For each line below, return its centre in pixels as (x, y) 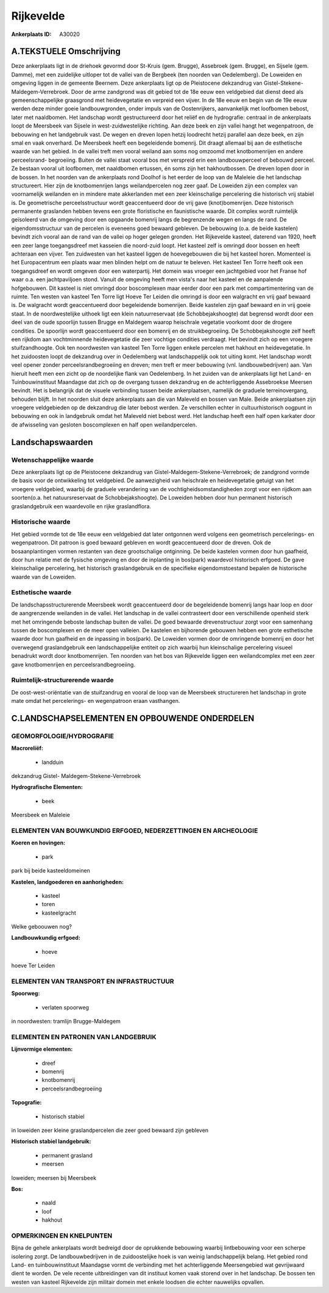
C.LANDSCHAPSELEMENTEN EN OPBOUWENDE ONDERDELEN (133, 718)
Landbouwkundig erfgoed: (46, 938)
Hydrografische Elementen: (47, 787)
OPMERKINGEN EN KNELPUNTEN (62, 1236)
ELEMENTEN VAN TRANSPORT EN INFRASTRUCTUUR (93, 981)
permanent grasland (67, 1155)
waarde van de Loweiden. (44, 577)
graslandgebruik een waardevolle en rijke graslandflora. (81, 506)
